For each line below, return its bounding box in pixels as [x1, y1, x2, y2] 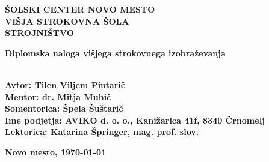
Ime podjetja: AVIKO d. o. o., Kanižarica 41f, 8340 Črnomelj [5, 113, 265, 126]
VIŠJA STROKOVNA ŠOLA [5, 14, 129, 27]
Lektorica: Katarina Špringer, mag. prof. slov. [5, 125, 199, 138]
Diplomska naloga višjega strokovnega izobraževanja [5, 46, 226, 59]
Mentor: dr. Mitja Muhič [5, 90, 111, 103]
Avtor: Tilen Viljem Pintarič [5, 78, 125, 91]
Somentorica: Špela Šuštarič [5, 102, 123, 115]
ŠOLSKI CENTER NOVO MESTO [5, 3, 155, 15]
